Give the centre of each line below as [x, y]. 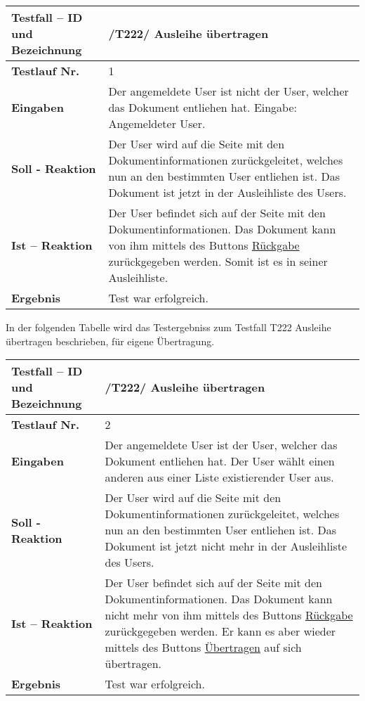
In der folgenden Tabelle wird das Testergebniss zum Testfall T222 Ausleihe [168, 327]
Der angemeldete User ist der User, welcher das [221, 445]
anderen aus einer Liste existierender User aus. [219, 477]
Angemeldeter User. [157, 123]
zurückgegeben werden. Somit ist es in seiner [218, 261]
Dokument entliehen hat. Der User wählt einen [220, 461]
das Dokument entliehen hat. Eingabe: [203, 107]
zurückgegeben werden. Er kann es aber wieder [220, 631]
